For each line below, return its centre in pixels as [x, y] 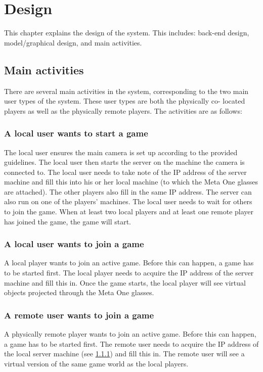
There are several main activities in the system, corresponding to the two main [126, 91]
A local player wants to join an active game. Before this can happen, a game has [129, 263]
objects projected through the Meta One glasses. [79, 292]
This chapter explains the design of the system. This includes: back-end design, [127, 33]
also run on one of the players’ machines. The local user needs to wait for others [128, 201]
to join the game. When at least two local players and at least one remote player [129, 212]
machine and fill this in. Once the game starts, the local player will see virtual [125, 282]
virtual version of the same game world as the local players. [96, 363]
